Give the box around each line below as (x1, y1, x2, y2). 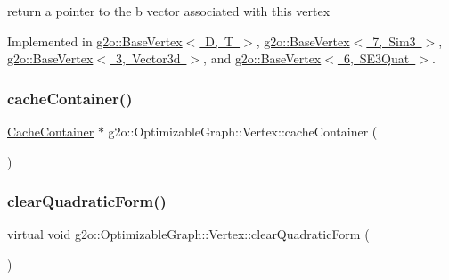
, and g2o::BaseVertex (203, 49, 322, 68)
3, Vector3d (116, 49, 181, 68)
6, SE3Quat (343, 49, 410, 68)
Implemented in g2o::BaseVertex (7, 31, 183, 50)
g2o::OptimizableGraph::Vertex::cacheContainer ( (108, 122, 378, 140)
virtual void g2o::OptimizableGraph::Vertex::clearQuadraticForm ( (7, 225, 370, 243)
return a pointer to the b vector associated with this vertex (7, 2, 331, 20)
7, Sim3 (372, 31, 416, 50)
